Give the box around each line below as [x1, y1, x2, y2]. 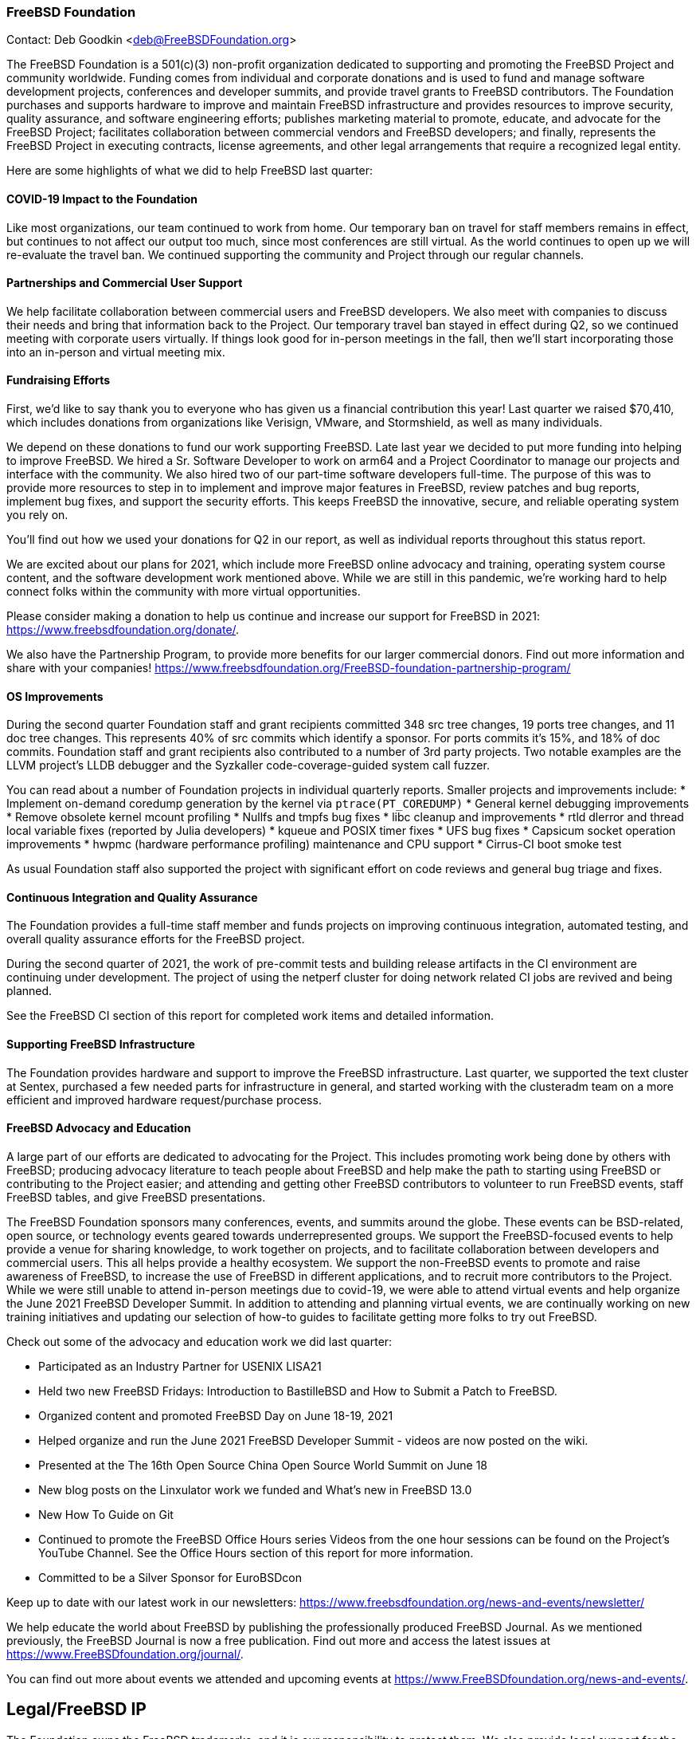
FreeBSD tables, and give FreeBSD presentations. [6, 1190, 266, 1204]
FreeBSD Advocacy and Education [6, 1121, 191, 1135]
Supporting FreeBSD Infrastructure [6, 1037, 195, 1052]
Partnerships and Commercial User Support [6, 276, 243, 290]
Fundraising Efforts [6, 373, 111, 388]
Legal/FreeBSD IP [6, 1699, 147, 1720]
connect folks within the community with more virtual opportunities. [6, 584, 361, 599]
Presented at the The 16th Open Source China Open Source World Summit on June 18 [38, 1458, 488, 1472]
